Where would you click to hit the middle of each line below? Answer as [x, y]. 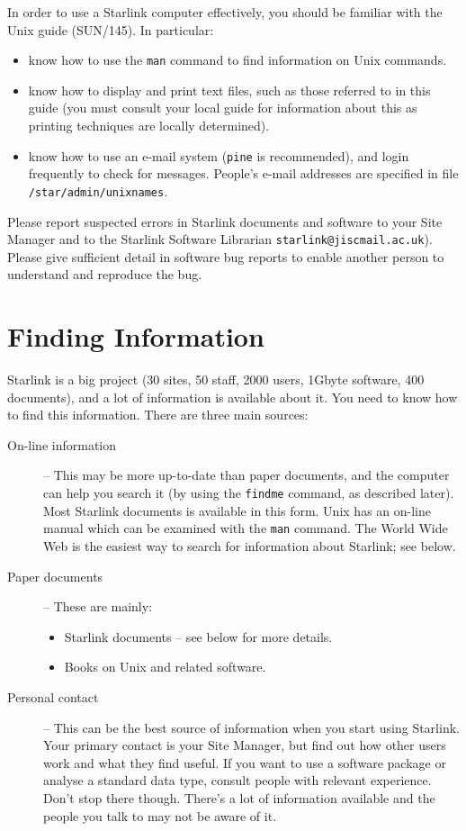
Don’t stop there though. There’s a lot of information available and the [239, 797]
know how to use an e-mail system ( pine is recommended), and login [219, 155]
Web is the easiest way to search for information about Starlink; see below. [250, 545]
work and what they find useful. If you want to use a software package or [245, 762]
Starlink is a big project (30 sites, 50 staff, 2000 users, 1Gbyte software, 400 [216, 379]
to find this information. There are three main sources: [158, 415]
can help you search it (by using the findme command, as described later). [249, 493]
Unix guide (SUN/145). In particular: [111, 29]
